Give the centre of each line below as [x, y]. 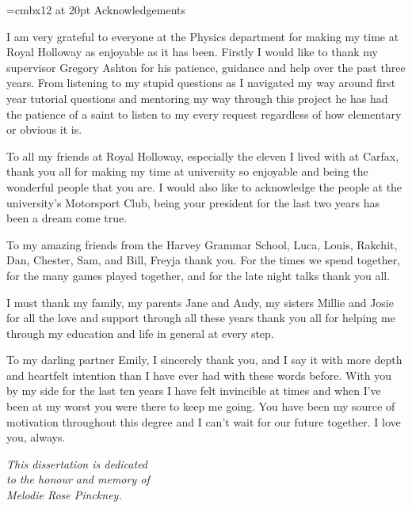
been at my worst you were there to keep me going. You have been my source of [201, 406]
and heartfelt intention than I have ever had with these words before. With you [199, 375]
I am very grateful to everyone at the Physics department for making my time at [203, 36]
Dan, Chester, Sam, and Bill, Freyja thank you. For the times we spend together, [204, 260]
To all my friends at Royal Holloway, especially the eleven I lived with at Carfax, [203, 155]
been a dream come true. [67, 218]
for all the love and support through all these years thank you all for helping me [201, 318]
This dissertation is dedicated [77, 463]
